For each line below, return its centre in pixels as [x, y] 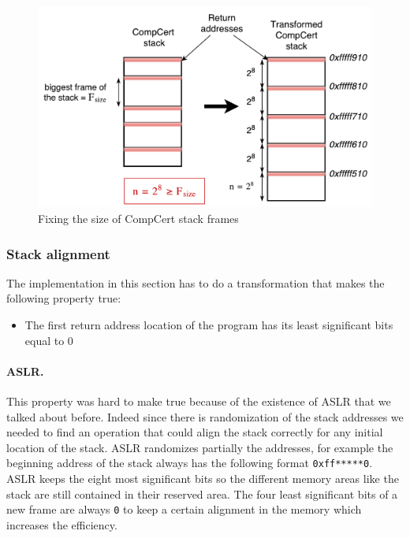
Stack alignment [58, 253]
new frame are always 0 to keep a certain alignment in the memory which [184, 509]
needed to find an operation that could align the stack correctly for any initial [195, 432]
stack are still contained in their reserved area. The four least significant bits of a [202, 493]
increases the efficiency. [62, 524]
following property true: [64, 298]
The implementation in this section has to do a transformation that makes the [196, 282]
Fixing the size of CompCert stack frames [138, 219]
